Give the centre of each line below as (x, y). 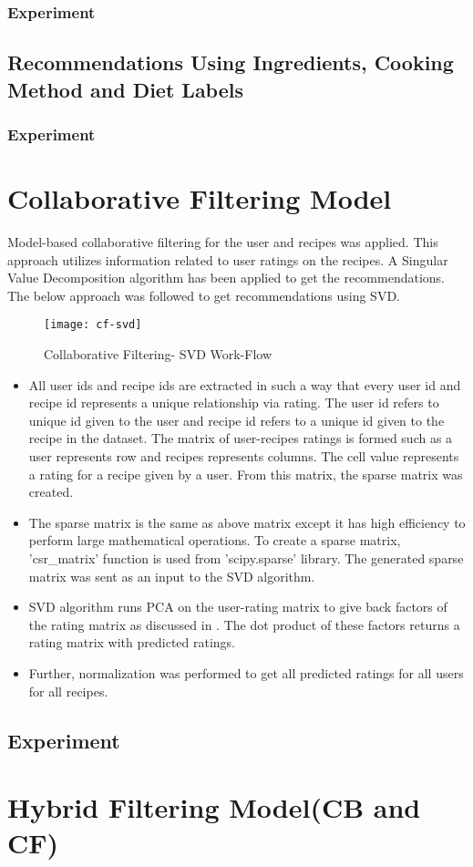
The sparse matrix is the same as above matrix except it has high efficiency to (247, 522)
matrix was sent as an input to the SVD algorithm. (172, 576)
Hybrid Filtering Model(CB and (214, 807)
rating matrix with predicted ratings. (132, 642)
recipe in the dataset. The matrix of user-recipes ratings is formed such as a (241, 438)
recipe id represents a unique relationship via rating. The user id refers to (234, 403)
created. (51, 492)
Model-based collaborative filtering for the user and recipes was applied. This (223, 241)
